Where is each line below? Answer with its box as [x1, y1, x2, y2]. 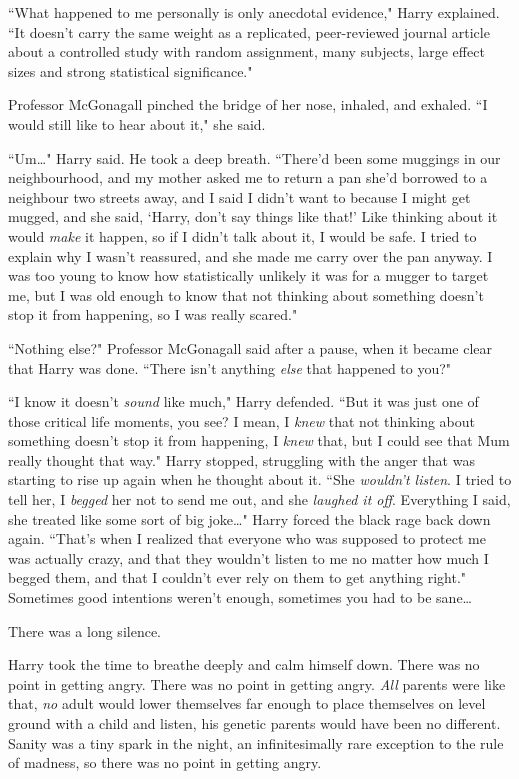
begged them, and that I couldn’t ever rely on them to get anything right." [8, 567, 467, 588]
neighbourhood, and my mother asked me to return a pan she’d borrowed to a [8, 167, 488, 188]
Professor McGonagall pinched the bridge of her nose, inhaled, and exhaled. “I [8, 94, 488, 115]
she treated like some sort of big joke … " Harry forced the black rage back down [8, 508, 491, 529]
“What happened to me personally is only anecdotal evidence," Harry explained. [8, 2, 500, 22]
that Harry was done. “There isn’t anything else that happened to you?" [8, 357, 452, 378]
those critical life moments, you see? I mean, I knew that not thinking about [8, 410, 476, 431]
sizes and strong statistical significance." [8, 60, 253, 81]
